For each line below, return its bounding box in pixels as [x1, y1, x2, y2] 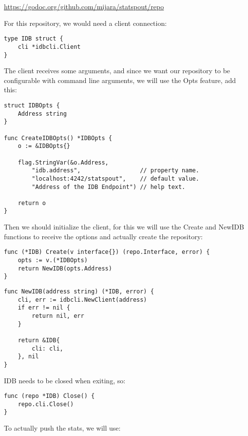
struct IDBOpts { [4, 102, 60, 109]
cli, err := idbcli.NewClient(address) [18, 296, 147, 303]
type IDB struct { [4, 35, 63, 42]
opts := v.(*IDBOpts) [18, 256, 88, 264]
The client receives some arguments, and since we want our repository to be [4, 65, 230, 76]
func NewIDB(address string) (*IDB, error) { [4, 288, 154, 295]
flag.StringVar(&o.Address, [18, 159, 109, 166]
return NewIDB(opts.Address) [18, 265, 112, 272]
